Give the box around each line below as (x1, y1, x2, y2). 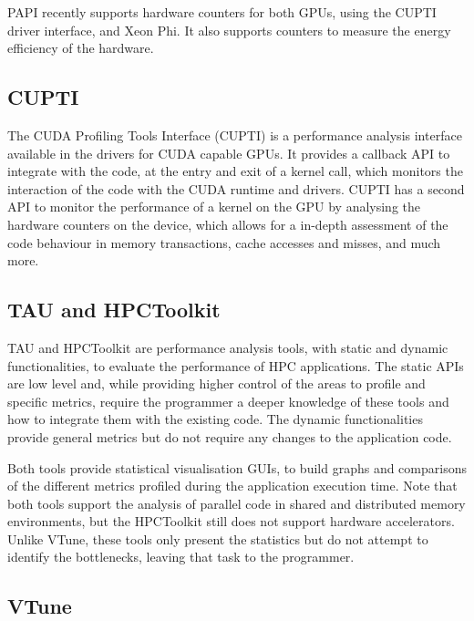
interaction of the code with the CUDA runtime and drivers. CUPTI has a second (7, 179, 465, 198)
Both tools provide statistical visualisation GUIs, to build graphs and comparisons (7, 458, 467, 477)
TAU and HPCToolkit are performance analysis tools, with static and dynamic (7, 337, 448, 357)
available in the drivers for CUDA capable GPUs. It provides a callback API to (7, 143, 450, 162)
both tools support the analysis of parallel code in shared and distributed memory (7, 493, 466, 512)
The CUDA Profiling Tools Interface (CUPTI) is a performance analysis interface (7, 125, 462, 144)
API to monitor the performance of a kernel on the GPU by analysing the (7, 197, 421, 216)
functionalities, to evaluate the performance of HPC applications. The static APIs (7, 356, 464, 375)
